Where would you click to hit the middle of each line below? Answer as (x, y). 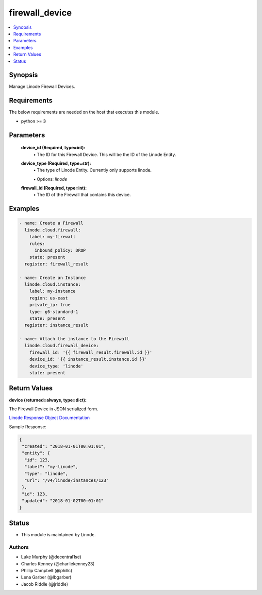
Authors (19, 547)
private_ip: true (50, 305)
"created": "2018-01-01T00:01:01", (64, 446)
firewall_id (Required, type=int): (54, 188)
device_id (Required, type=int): (53, 148)
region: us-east (49, 298)
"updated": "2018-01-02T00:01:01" (63, 501)
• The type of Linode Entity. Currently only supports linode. (92, 170)
